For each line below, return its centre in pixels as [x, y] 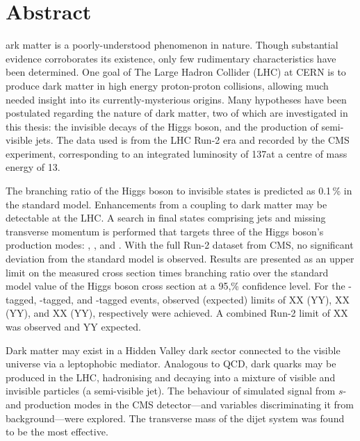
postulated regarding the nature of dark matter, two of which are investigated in [177, 113]
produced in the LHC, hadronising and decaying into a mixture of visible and [171, 377]
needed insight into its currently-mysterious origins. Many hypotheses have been [176, 99]
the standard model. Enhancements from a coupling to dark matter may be [166, 204]
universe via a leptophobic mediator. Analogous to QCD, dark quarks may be [171, 364]
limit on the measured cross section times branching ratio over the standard [167, 272]
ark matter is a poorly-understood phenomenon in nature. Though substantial [172, 45]
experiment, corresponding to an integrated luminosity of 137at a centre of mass [177, 153]
